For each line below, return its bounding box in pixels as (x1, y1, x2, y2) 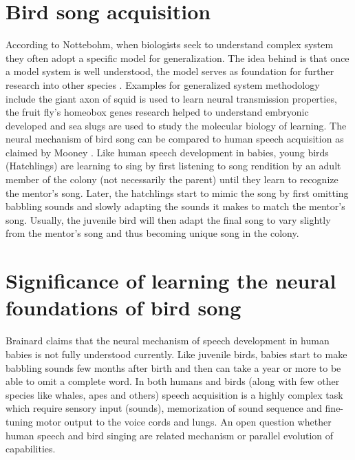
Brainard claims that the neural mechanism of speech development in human (6, 333, 330, 348)
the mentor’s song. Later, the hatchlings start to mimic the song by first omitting (6, 185, 349, 200)
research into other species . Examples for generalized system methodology (6, 77, 320, 92)
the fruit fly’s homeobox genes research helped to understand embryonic (6, 105, 309, 119)
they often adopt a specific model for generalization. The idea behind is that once (6, 50, 349, 65)
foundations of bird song (6, 293, 241, 322)
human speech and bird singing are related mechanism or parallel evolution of (6, 428, 334, 442)
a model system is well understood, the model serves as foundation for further (6, 64, 334, 79)
